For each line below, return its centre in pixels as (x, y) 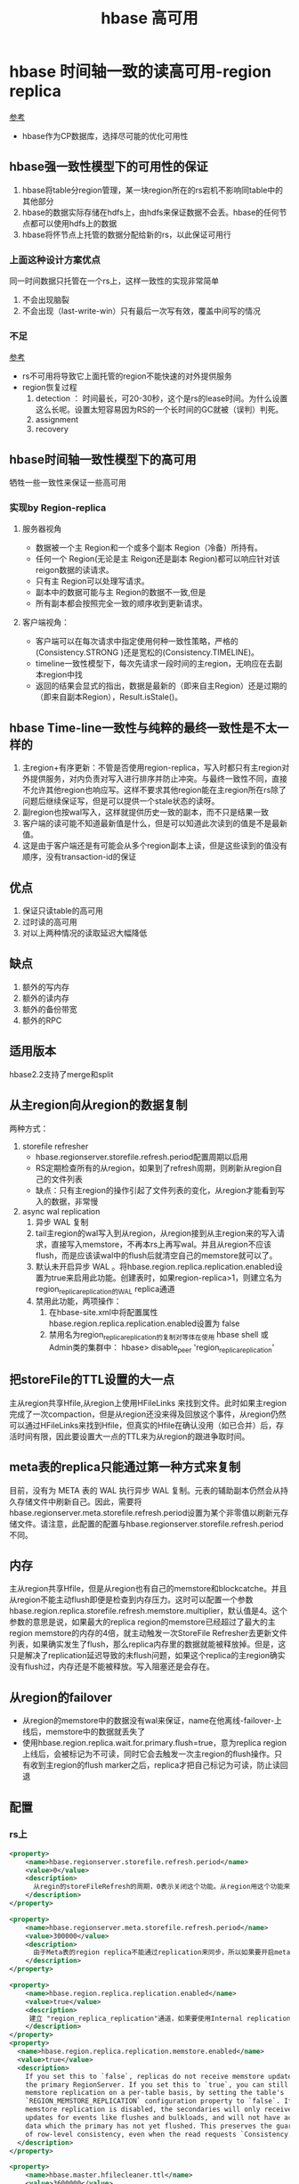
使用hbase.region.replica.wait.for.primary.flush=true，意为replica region (154, 1743)
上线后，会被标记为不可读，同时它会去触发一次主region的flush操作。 (148, 1754)
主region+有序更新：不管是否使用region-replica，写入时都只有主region (152, 768)
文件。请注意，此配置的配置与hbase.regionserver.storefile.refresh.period (150, 1524)
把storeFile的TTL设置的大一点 (92, 1380)
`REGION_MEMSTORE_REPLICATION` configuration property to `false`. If (159, 2101)
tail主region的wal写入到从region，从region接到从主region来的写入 (156, 1233)
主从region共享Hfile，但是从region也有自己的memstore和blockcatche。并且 (148, 1589)
